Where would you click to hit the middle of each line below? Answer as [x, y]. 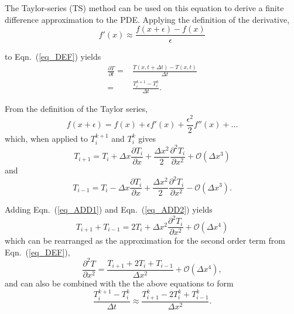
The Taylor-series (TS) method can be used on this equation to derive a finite [144, 8]
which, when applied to [46, 138]
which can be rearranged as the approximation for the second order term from [145, 240]
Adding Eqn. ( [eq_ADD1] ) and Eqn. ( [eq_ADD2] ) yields [109, 209]
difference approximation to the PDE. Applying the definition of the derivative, [147, 19]
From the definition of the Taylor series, [76, 109]
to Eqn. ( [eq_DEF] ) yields [53, 57]
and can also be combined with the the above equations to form [119, 283]
